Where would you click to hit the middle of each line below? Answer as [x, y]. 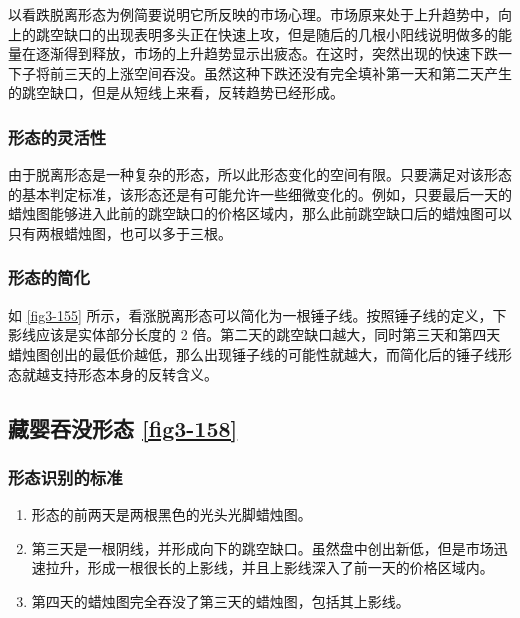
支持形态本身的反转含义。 [133, 373]
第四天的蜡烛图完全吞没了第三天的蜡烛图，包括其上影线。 [220, 600]
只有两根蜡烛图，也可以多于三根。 [120, 232]
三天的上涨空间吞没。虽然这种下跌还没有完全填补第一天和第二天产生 [287, 72]
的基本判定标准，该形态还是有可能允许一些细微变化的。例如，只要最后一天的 [260, 193]
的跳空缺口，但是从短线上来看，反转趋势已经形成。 [176, 92]
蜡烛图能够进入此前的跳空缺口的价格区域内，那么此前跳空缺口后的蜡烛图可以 [260, 213]
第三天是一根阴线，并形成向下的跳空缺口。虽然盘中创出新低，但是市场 [262, 547]
